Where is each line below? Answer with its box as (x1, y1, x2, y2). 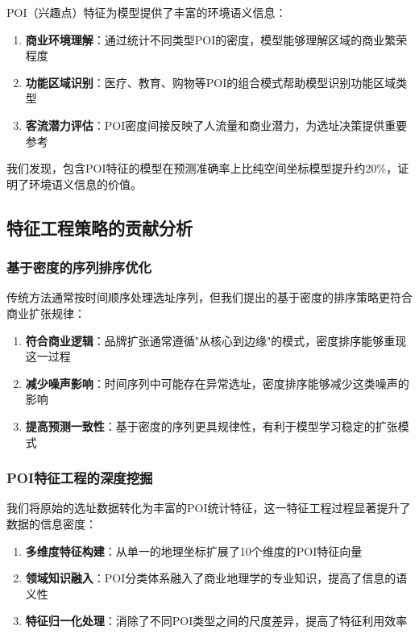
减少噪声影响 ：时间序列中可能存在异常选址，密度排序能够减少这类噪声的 (25, 374, 409, 391)
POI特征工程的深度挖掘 (6, 468, 153, 488)
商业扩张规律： (6, 304, 85, 321)
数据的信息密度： (6, 515, 97, 532)
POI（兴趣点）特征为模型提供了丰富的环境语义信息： (6, 4, 287, 20)
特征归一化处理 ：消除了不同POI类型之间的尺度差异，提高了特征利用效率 (25, 612, 408, 629)
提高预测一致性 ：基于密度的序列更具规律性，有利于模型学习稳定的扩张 (25, 417, 398, 434)
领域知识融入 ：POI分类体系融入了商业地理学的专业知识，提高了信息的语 (25, 569, 408, 586)
